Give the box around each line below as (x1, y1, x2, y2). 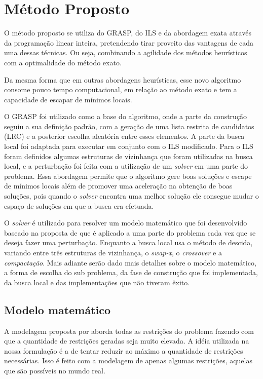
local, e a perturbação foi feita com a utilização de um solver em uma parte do (4, 161, 248, 171)
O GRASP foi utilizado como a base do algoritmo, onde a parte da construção (4, 111, 247, 122)
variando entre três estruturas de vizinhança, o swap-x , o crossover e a (4, 247, 222, 257)
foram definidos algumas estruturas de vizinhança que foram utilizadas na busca (4, 150, 253, 161)
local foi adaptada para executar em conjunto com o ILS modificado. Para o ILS (4, 141, 253, 151)
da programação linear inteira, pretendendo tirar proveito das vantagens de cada (4, 37, 254, 48)
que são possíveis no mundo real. (4, 365, 105, 375)
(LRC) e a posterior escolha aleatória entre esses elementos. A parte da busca (4, 131, 245, 141)
